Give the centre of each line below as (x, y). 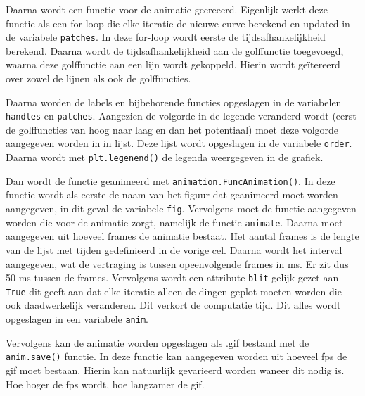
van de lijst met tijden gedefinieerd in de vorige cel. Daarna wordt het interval (174, 249)
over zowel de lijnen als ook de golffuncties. (98, 78)
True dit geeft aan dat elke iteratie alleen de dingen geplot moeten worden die (174, 291)
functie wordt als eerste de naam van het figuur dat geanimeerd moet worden (172, 194)
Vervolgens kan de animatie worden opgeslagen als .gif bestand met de (158, 342)
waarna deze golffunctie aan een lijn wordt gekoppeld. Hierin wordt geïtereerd (173, 64)
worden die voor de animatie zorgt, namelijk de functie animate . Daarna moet (174, 222)
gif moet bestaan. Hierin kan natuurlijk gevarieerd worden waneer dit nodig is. (175, 370)
